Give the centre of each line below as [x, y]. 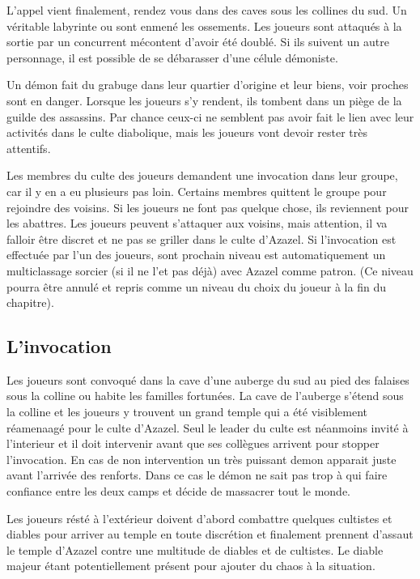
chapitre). [30, 302]
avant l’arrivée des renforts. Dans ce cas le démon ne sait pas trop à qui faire [197, 475]
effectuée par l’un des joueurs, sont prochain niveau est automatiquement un [196, 255]
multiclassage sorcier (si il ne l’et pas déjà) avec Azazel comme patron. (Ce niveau [210, 270]
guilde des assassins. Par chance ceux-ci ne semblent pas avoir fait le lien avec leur [210, 116]
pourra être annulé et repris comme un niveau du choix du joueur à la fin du [196, 286]
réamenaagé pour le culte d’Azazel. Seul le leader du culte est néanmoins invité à [208, 427]
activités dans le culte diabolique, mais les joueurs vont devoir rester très [187, 132]
